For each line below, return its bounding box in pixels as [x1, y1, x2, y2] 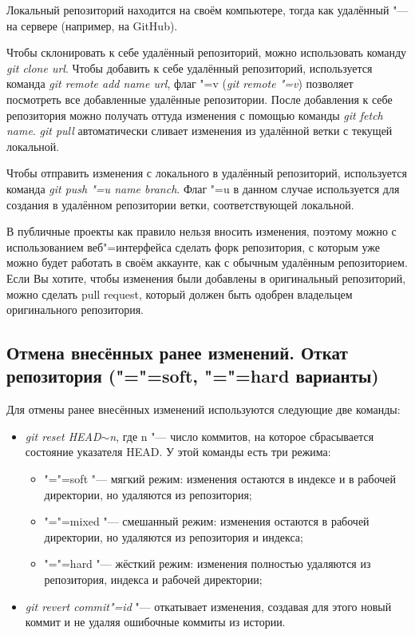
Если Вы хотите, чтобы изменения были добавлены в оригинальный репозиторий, [6, 269, 406, 286]
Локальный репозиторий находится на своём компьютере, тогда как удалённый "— [6, 2, 409, 18]
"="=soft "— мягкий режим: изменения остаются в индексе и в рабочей [44, 470, 397, 487]
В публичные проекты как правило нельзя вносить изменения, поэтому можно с [6, 223, 397, 240]
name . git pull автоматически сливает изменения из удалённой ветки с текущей [6, 122, 393, 139]
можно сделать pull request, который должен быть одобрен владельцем [6, 285, 353, 302]
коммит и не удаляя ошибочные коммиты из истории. [25, 613, 286, 630]
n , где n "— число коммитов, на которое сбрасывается [109, 427, 374, 444]
